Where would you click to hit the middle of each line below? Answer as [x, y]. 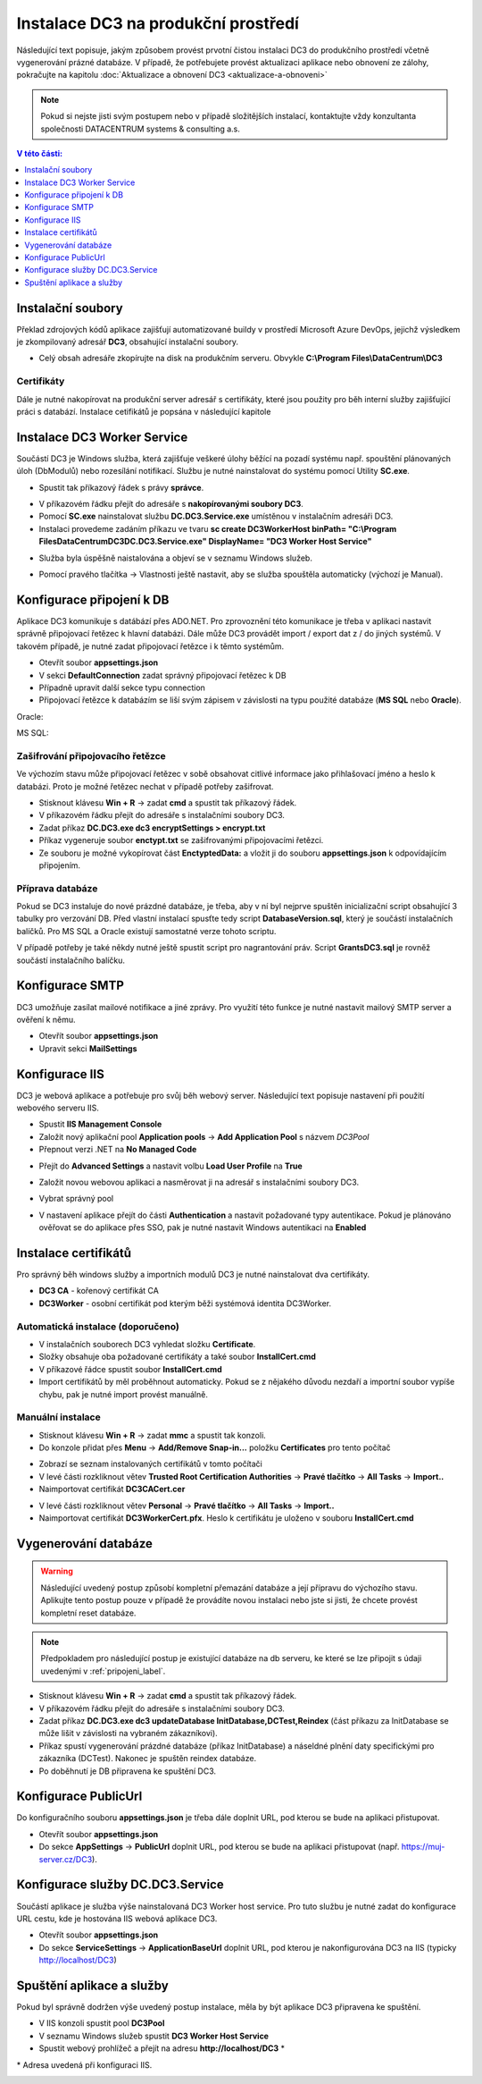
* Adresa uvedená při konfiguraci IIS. [84, 2064]
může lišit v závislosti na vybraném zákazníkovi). [128, 1734]
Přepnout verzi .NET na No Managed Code [118, 1150]
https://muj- [423, 1847]
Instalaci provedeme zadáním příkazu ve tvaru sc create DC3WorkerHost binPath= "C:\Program [218, 528]
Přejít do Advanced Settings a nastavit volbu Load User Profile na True [170, 1166]
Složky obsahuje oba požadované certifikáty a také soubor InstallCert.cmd [178, 1357]
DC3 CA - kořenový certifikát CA [99, 1291]
